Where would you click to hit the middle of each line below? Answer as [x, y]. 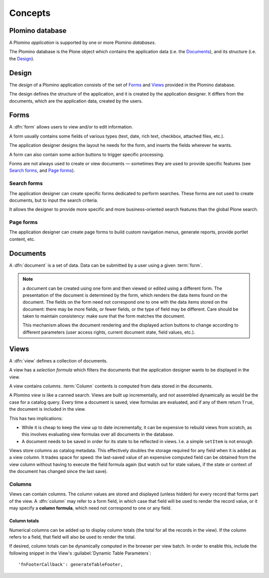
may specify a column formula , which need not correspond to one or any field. [90, 508]
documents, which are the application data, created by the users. [76, 101]
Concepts [30, 13]
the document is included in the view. [47, 409]
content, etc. [22, 239]
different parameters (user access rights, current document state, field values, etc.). [109, 332]
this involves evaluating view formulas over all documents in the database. [98, 434]
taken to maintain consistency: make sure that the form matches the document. [104, 316]
